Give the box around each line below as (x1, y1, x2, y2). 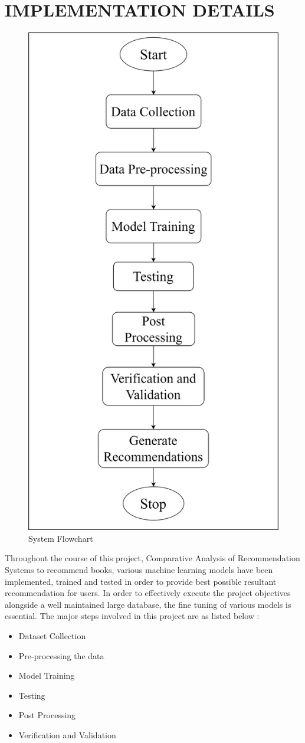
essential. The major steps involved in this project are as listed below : (5, 610, 260, 622)
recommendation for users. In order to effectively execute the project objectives (5, 587, 291, 599)
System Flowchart (28, 532, 93, 544)
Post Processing (18, 709, 76, 721)
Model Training (18, 669, 75, 682)
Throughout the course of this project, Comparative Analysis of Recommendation (5, 552, 300, 564)
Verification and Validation (18, 728, 116, 741)
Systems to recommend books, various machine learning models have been (5, 563, 273, 575)
